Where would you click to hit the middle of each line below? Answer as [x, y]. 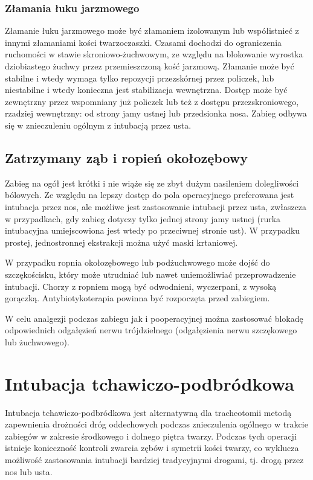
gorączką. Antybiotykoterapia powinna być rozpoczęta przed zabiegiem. [137, 298]
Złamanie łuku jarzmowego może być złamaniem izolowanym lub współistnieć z [152, 30]
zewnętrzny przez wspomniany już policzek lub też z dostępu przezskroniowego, [152, 101]
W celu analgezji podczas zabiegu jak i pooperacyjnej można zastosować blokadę [154, 318]
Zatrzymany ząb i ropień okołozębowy [126, 157]
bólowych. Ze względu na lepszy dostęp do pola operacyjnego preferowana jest [150, 195]
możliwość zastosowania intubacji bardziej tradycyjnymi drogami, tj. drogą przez [154, 459]
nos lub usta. [29, 471]
